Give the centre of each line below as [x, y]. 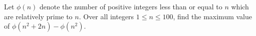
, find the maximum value [212, 16]
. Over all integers [106, 16]
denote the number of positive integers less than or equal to [131, 6]
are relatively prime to [38, 16]
